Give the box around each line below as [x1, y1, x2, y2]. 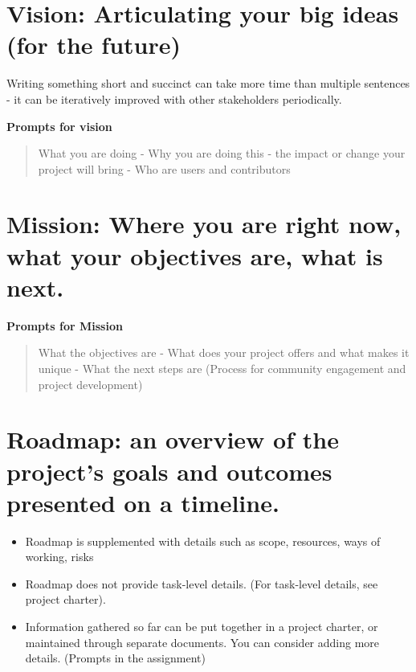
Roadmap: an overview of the [6, 423, 339, 456]
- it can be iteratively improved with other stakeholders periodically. [6, 90, 342, 107]
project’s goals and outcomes [6, 454, 332, 487]
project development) [38, 375, 143, 392]
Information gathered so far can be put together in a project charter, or [25, 618, 378, 635]
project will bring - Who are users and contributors [38, 160, 291, 177]
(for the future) [6, 28, 181, 61]
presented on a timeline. [6, 486, 279, 518]
